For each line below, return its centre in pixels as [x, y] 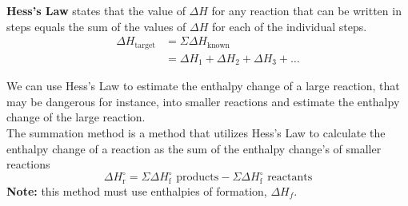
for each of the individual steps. [289, 26]
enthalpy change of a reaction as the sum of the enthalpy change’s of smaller [194, 148]
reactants [290, 178]
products [198, 178]
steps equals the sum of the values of [96, 26]
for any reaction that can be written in [306, 10]
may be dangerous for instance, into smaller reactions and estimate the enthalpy [203, 101]
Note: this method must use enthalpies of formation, [137, 190]
